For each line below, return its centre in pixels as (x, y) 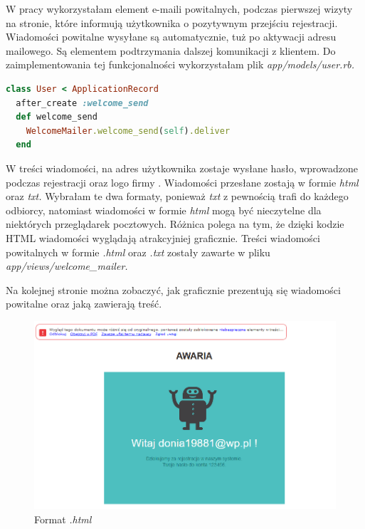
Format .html (63, 519)
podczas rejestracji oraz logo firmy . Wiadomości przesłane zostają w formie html (182, 182)
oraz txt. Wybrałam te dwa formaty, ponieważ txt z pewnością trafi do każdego (177, 196)
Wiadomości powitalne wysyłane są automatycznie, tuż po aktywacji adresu (171, 37)
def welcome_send (57, 117)
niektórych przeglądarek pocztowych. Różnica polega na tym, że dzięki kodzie (175, 224)
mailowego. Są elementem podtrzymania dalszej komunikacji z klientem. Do (171, 50)
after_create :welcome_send (82, 103)
